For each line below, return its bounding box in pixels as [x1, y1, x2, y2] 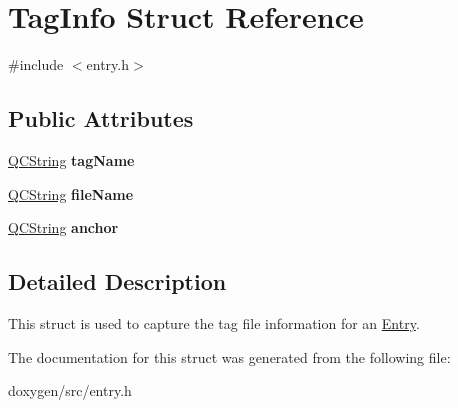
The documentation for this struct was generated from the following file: [8, 346, 451, 367]
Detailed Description [8, 266, 227, 297]
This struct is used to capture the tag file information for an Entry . [8, 312, 420, 333]
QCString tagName [8, 149, 135, 170]
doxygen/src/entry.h [8, 380, 132, 401]
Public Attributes [8, 103, 194, 134]
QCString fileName [8, 183, 134, 204]
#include [8, 54, 64, 75]
